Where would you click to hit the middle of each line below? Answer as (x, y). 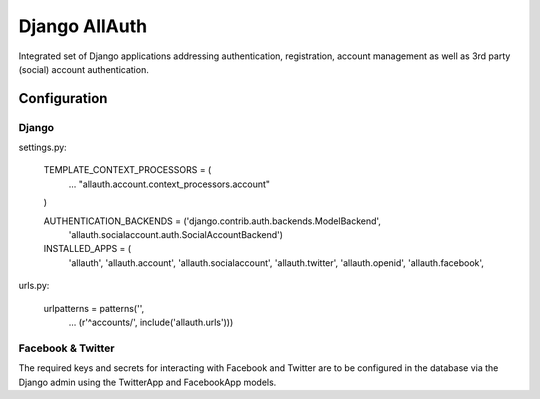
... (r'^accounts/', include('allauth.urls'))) (151, 322)
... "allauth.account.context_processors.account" (169, 184)
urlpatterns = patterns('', (94, 308)
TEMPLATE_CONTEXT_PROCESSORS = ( (127, 170)
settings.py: (42, 147)
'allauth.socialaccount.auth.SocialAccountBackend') (176, 235)
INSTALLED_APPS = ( (87, 249)
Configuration (63, 98)
